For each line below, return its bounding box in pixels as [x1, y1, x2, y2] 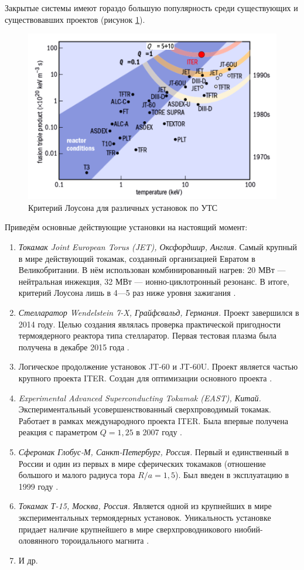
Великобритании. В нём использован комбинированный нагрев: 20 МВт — [18, 264, 286, 276]
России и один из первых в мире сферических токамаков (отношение [18, 457, 266, 469]
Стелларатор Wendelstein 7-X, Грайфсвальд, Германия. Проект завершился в [18, 306, 299, 319]
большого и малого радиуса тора [18, 469, 135, 481]
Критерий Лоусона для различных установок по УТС [28, 201, 218, 213]
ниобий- [234, 523, 263, 535]
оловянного [18, 534, 59, 547]
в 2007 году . [136, 426, 182, 438]
